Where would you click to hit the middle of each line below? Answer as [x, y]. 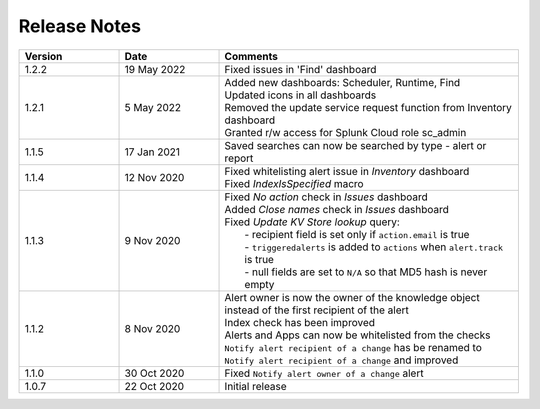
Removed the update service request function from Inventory [368, 107]
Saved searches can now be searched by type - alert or [355, 145]
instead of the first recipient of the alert [317, 310]
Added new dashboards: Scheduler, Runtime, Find [342, 82]
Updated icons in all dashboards [300, 95]
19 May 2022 [155, 69]
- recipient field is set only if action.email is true [357, 234]
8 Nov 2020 [152, 328]
